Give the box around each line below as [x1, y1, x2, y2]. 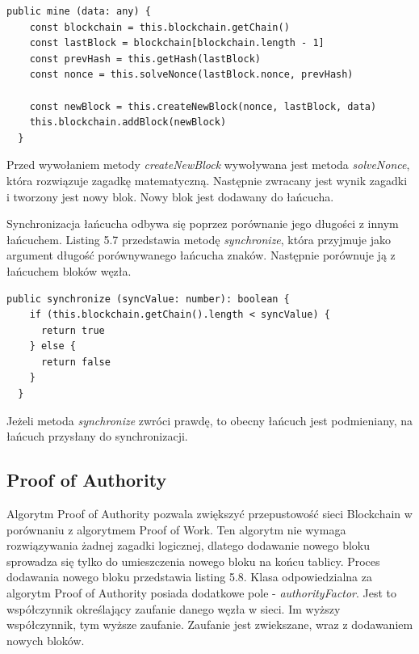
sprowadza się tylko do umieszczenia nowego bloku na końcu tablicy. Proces [6, 552, 380, 569]
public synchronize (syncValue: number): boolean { [6, 293, 290, 305]
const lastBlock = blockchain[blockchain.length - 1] [29, 37, 325, 49]
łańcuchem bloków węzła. [6, 262, 132, 279]
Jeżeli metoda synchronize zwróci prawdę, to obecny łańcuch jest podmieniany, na [6, 411, 413, 428]
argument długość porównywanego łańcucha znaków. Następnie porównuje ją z [6, 247, 396, 264]
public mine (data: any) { [6, 6, 151, 17]
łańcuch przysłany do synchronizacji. [6, 428, 188, 445]
